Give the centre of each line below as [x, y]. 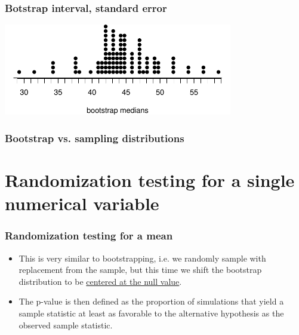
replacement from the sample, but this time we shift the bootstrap [140, 270]
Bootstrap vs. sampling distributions [95, 138]
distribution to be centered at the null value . [100, 281]
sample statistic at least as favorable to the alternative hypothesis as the [151, 313]
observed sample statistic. [66, 325]
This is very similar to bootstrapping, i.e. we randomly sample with [142, 258]
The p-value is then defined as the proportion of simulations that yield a [151, 301]
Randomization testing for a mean [89, 236]
